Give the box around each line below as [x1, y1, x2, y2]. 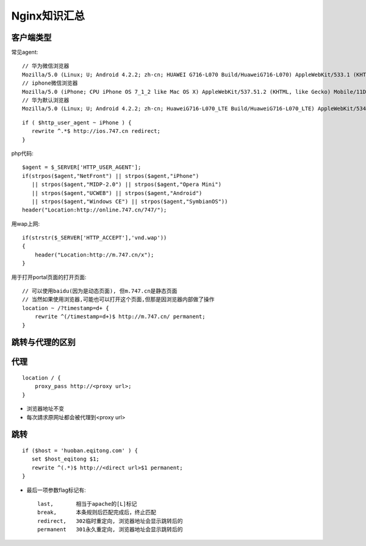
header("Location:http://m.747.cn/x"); [34, 251, 154, 258]
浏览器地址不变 [26, 405, 64, 413]
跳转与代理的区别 [11, 337, 76, 347]
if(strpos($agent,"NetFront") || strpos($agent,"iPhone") [22, 172, 199, 179]
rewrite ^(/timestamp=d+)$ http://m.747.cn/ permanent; [34, 313, 206, 320]
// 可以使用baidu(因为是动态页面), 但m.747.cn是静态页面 [22, 288, 178, 295]
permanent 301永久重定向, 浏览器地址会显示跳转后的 [37, 526, 183, 533]
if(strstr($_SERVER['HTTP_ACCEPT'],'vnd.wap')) [22, 235, 167, 241]
